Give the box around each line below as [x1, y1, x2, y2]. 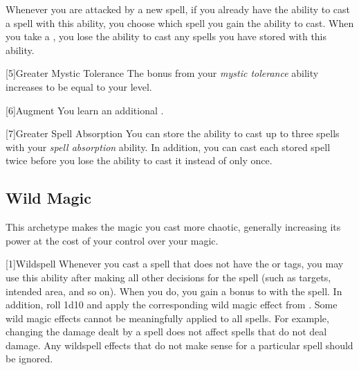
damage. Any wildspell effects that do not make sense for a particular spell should [6, 337, 353, 352]
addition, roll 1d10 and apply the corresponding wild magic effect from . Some [6, 297, 338, 312]
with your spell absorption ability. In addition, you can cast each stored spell [6, 139, 331, 154]
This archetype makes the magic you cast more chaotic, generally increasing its [6, 220, 341, 234]
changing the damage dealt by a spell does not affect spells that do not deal [6, 324, 327, 339]
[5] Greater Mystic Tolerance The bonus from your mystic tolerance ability [6, 66, 319, 80]
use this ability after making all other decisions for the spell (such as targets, [6, 270, 331, 284]
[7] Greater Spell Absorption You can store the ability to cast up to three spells [6, 126, 340, 141]
